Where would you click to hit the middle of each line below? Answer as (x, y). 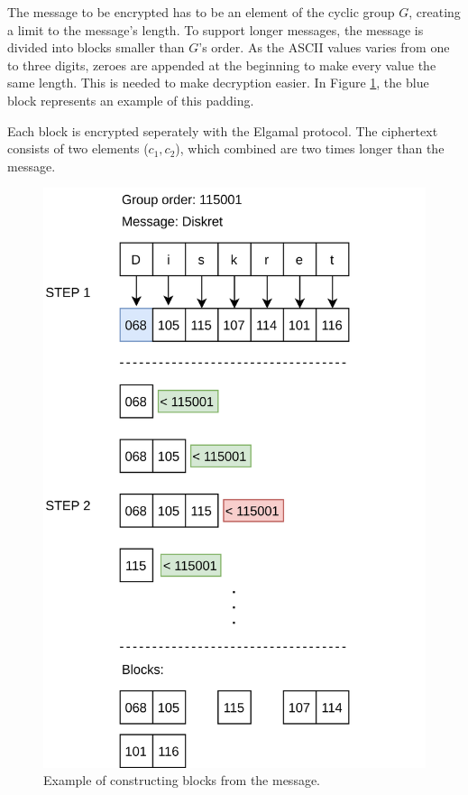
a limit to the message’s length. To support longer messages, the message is (216, 29)
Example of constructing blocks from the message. (182, 780)
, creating (435, 12)
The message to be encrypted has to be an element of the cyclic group (201, 12)
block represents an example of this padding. (131, 100)
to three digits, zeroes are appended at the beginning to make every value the (222, 65)
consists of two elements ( (78, 148)
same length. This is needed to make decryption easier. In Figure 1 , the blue (218, 83)
